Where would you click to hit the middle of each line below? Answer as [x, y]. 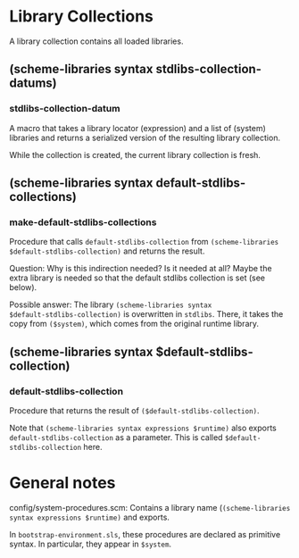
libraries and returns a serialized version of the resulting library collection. [145, 137]
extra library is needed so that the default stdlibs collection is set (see [137, 278]
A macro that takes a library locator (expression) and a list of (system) [137, 128]
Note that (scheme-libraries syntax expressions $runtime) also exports [143, 428]
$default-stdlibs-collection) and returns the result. [107, 251]
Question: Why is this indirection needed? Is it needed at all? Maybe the [141, 269]
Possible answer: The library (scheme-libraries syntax [111, 304]
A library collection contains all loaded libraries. [96, 41]
